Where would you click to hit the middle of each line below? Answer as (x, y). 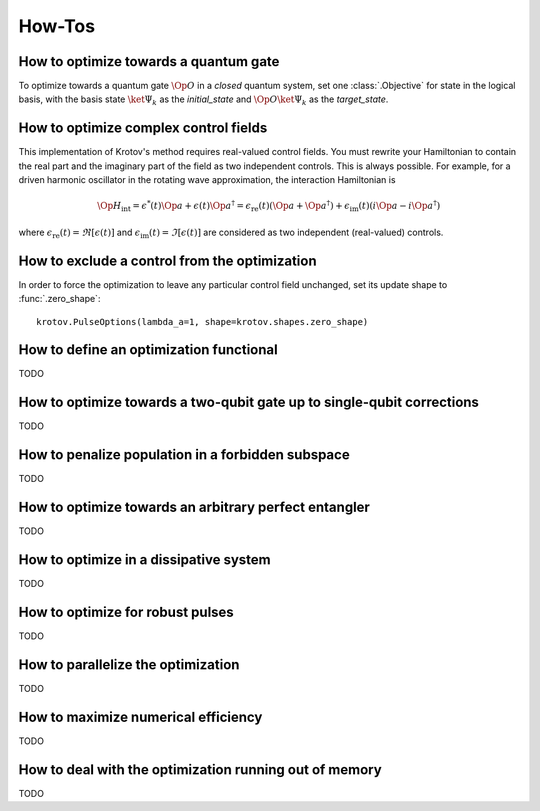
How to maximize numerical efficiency (140, 716)
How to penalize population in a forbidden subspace (184, 455)
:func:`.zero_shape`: (59, 299)
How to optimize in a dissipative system (144, 559)
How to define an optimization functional (148, 350)
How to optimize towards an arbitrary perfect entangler (194, 507)
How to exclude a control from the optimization (167, 260)
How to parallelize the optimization (129, 664)
